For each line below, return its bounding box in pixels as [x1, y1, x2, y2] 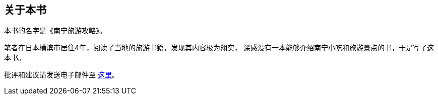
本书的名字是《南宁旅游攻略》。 [4, 26, 106, 35]
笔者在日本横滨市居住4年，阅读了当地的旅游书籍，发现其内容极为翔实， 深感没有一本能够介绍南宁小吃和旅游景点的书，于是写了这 [4, 43, 434, 52]
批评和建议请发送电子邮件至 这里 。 [4, 70, 119, 79]
